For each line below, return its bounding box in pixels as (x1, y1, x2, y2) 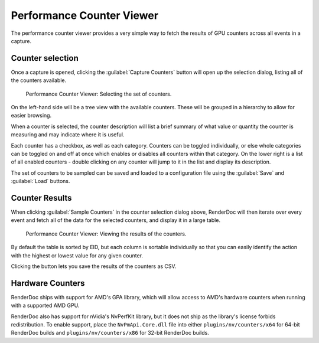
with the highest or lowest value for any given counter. (11, 251, 144, 259)
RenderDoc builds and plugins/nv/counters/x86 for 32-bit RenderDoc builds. (11, 329, 209, 337)
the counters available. (11, 77, 67, 84)
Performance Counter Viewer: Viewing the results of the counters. (25, 230, 187, 237)
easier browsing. (11, 112, 52, 119)
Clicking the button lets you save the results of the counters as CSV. (11, 263, 177, 270)
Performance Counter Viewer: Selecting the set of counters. (25, 90, 172, 97)
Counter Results (11, 192, 72, 203)
